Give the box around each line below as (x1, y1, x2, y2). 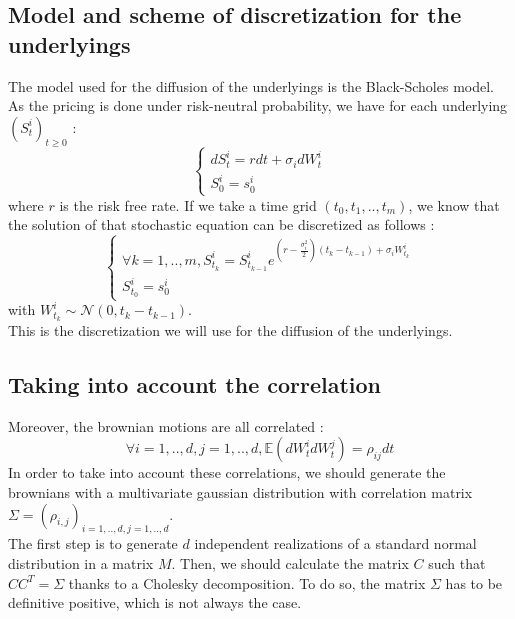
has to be (445, 572, 503, 593)
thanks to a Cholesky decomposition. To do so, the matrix (68, 572, 426, 593)
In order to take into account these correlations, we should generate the (8, 462, 446, 483)
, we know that (408, 194, 500, 215)
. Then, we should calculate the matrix (171, 553, 409, 574)
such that (428, 553, 486, 574)
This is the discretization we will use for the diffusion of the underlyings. (8, 320, 453, 341)
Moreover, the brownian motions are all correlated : (8, 415, 324, 436)
